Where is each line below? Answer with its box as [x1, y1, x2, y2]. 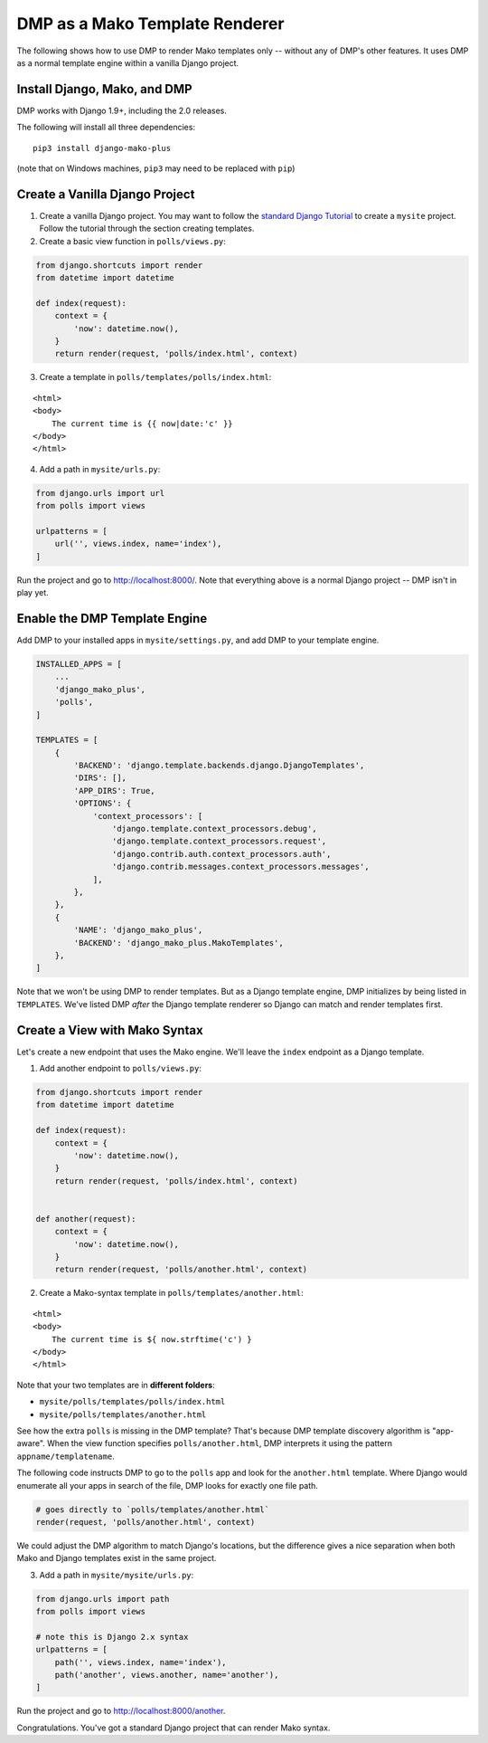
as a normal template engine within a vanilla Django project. [16, 57, 239, 68]
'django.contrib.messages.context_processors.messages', [111, 862, 370, 872]
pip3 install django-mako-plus [33, 143, 172, 153]
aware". [16, 1438, 45, 1449]
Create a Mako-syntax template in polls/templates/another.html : [39, 1288, 304, 1299]
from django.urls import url [35, 488, 165, 498]
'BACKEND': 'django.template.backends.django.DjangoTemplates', [73, 760, 365, 771]
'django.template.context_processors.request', [111, 836, 327, 846]
